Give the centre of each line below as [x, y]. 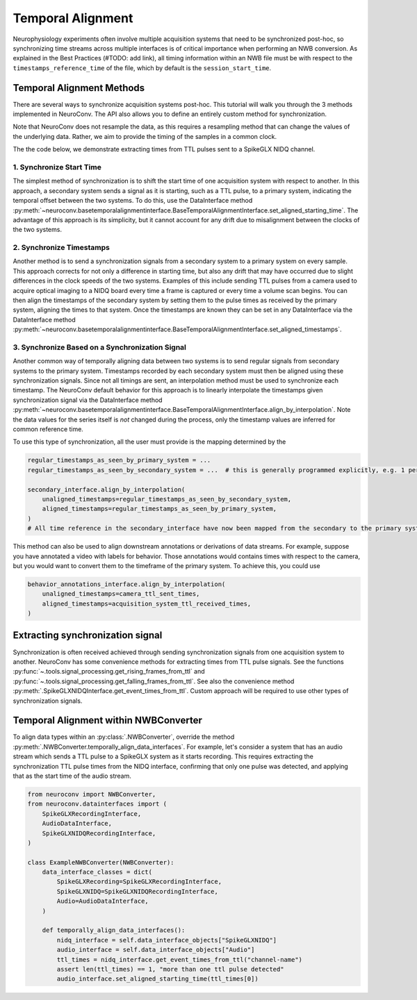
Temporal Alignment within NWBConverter [108, 720]
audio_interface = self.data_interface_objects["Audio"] [156, 950]
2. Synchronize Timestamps [62, 248]
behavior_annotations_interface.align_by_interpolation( [126, 584]
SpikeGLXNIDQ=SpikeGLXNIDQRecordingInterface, [137, 891]
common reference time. [48, 429]
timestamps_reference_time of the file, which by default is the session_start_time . [142, 68]
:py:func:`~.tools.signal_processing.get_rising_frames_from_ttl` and [109, 672]
